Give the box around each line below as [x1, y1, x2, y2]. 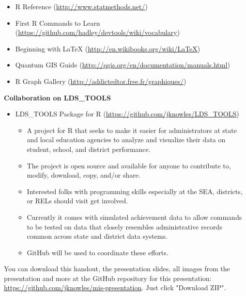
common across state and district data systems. [27, 231, 168, 241]
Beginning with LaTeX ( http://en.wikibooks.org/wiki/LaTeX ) [15, 43, 200, 53]
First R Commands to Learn [15, 17, 100, 28]
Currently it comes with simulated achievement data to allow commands [27, 212, 242, 222]
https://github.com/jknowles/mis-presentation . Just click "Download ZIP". [4, 282, 226, 293]
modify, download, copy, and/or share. [27, 170, 140, 180]
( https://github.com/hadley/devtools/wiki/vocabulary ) [15, 27, 180, 37]
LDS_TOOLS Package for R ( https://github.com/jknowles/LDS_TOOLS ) [15, 109, 239, 119]
